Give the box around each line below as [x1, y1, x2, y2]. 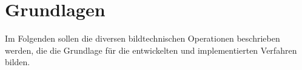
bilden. [5, 56, 30, 68]
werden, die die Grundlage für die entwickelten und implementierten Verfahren [5, 43, 297, 56]
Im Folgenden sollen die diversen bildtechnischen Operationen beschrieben [5, 32, 280, 45]
